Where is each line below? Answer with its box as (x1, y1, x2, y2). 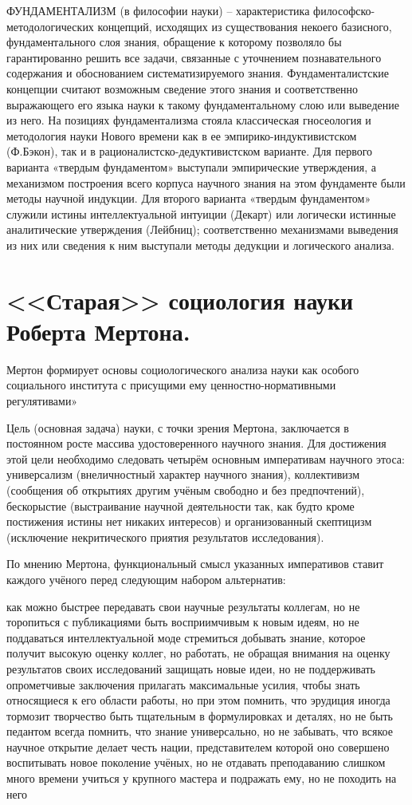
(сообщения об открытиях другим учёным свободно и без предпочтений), (6, 481, 365, 498)
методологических (6, 18, 94, 34)
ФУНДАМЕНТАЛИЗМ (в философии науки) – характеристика (6, 2, 310, 18)
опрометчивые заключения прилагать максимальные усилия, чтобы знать (6, 676, 360, 693)
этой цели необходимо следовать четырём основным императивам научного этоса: (6, 450, 405, 467)
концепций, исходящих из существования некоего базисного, (97, 18, 392, 34)
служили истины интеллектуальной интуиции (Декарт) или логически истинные (6, 205, 396, 222)
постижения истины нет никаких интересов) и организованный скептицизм (6, 513, 372, 530)
